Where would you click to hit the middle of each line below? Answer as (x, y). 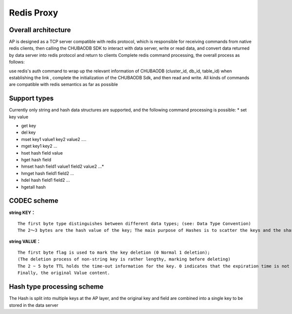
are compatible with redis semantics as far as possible (64, 85)
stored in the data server (34, 305)
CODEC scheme (34, 201)
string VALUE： (25, 241)
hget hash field (36, 160)
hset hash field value (42, 153)
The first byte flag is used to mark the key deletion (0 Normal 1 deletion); (114, 253)
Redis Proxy (34, 13)
